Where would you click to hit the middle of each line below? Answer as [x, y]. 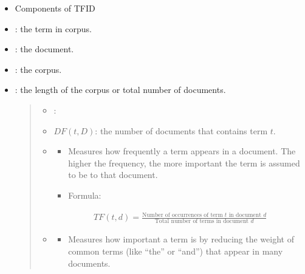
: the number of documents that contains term [181, 130]
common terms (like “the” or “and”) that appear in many [176, 251]
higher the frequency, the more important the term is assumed [184, 163]
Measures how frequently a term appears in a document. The [182, 151]
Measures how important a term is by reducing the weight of [181, 239]
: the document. [44, 49]
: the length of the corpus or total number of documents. [120, 90]
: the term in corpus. [53, 28]
